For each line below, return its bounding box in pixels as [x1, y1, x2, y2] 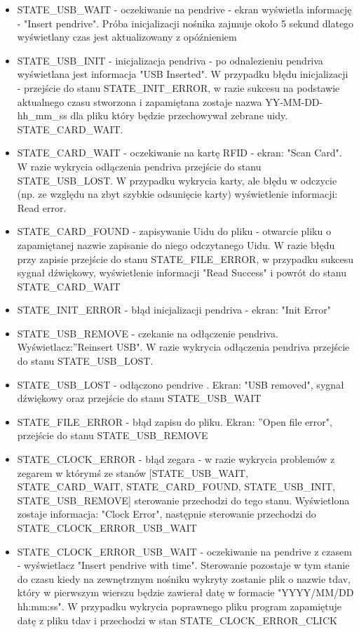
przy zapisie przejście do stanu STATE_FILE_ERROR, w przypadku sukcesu [17, 251, 354, 266]
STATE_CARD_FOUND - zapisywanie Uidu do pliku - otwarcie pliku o [17, 224, 331, 238]
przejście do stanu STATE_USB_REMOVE [17, 428, 208, 443]
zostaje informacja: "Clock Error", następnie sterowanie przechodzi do [17, 506, 316, 521]
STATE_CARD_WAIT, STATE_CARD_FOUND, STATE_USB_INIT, [17, 479, 335, 494]
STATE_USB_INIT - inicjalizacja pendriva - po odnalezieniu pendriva [17, 53, 323, 67]
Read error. [17, 200, 67, 215]
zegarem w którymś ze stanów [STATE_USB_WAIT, [17, 465, 248, 480]
